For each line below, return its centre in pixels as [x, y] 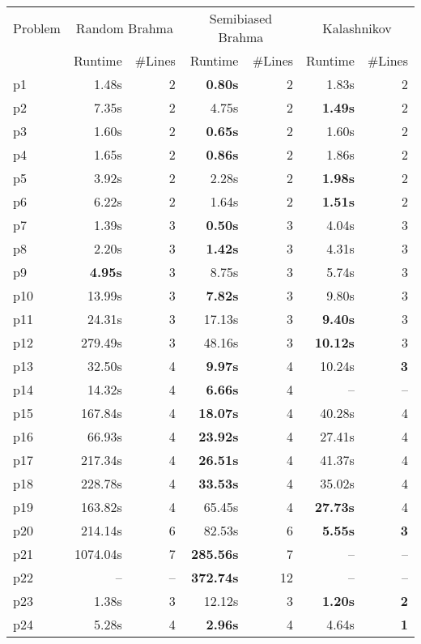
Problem [37, 28]
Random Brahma [124, 28]
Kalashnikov [357, 28]
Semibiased [241, 18]
